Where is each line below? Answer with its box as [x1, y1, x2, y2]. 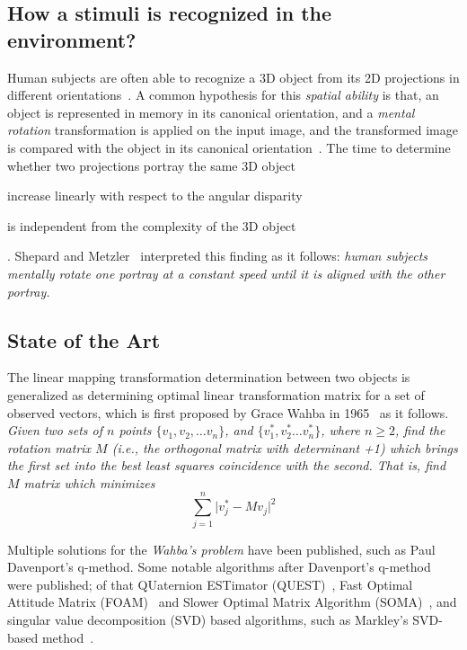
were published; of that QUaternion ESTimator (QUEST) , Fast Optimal [7, 574, 413, 593]
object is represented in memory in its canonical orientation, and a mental [7, 102, 415, 121]
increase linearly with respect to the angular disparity [7, 186, 303, 205]
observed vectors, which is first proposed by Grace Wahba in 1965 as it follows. [7, 403, 449, 422]
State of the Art [7, 325, 161, 353]
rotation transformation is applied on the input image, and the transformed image [7, 120, 458, 139]
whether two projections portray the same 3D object [7, 156, 295, 174]
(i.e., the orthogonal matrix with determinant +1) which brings [111, 438, 458, 457]
